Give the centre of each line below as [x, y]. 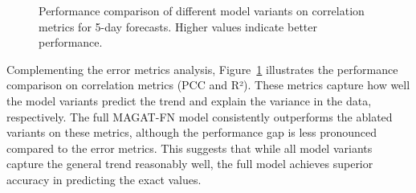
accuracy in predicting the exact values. [104, 179]
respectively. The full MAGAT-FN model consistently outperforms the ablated [200, 116]
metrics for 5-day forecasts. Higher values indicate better [178, 26]
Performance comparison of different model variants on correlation [202, 10]
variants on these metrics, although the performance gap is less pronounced [192, 132]
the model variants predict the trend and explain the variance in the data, [189, 100]
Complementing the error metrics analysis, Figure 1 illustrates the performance [202, 69]
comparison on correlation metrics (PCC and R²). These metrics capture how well [208, 85]
